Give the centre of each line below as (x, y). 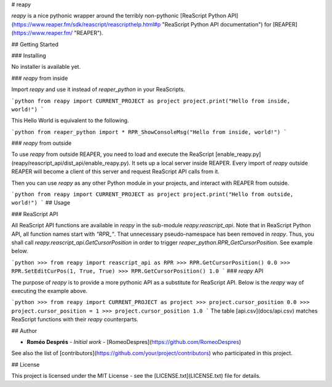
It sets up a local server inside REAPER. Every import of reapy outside (220, 163)
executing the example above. (49, 291)
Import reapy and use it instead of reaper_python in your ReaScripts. (98, 90)
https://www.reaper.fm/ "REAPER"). (58, 33)
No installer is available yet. (46, 67)
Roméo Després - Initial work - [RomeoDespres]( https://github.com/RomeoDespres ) (134, 342)
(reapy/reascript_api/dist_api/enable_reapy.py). (71, 163)
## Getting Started (35, 44)
